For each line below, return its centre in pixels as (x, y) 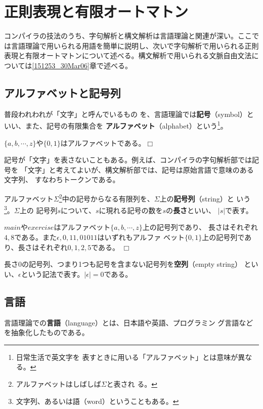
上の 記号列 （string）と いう (205, 198)
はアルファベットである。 (103, 142)
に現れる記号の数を (131, 210)
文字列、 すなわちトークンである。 (62, 179)
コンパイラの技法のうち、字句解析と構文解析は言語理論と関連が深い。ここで (131, 36)
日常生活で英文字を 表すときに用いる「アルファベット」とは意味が (127, 357)
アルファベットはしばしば (58, 383)
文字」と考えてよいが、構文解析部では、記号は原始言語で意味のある (141, 169)
